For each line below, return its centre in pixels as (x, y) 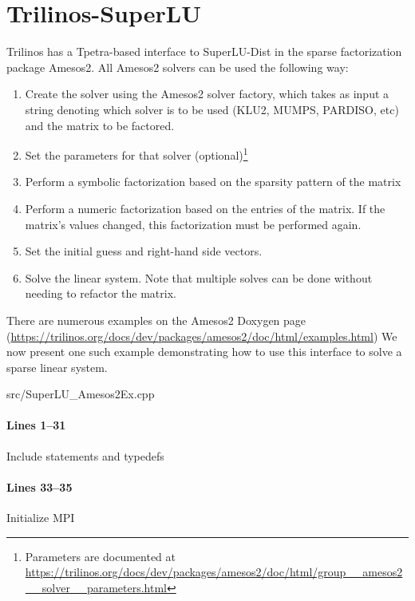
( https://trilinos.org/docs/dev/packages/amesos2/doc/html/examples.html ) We (202, 336)
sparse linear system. (57, 367)
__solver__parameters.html (96, 587)
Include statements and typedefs (85, 455)
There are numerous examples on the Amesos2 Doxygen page (156, 320)
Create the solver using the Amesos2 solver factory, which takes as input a (207, 94)
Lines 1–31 (36, 425)
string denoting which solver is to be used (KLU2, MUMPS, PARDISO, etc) (212, 109)
